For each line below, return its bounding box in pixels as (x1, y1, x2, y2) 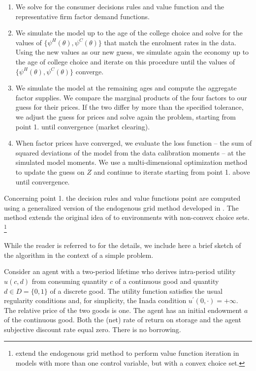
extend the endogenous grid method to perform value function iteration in (15, 348, 239, 358)
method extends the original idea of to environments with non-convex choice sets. (4, 212, 250, 222)
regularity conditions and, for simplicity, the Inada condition (4, 295, 187, 306)
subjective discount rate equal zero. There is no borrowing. (4, 324, 181, 334)
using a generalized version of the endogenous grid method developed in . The (4, 202, 239, 213)
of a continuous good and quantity (115, 276, 219, 286)
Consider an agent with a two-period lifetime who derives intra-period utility (4, 266, 236, 277)
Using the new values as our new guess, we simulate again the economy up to (15, 47, 249, 57)
